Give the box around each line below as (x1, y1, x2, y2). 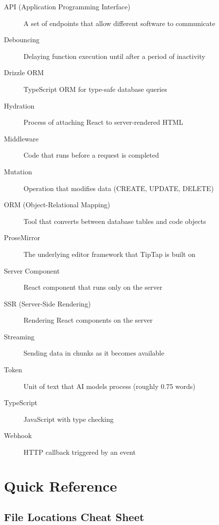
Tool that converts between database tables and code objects (24, 216, 206, 226)
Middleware (4, 133, 39, 143)
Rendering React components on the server (24, 315, 153, 325)
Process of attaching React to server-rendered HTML (24, 117, 183, 127)
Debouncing (4, 34, 40, 45)
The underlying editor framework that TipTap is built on (24, 249, 195, 259)
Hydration (4, 100, 35, 111)
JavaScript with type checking (24, 414, 114, 424)
